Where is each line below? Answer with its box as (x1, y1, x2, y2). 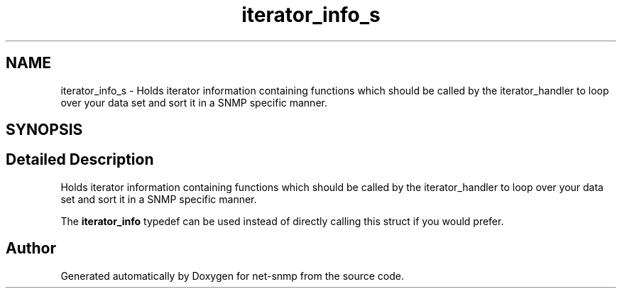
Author (6, 239, 56, 258)
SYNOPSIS (6, 121, 83, 139)
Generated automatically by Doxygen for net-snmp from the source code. (60, 269, 405, 282)
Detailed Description (6, 151, 154, 169)
